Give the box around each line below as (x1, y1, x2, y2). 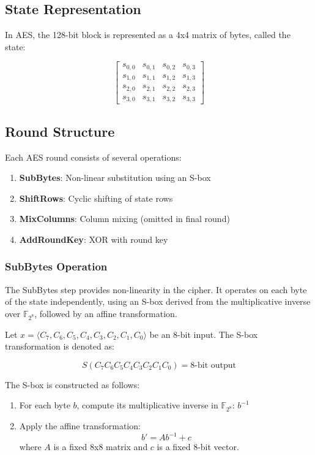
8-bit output (190, 361, 237, 370)
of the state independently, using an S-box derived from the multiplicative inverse (5, 295, 311, 308)
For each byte (19, 399, 70, 411)
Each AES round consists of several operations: (5, 150, 182, 163)
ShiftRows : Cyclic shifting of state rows (19, 191, 173, 204)
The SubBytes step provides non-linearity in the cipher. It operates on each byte (5, 283, 307, 296)
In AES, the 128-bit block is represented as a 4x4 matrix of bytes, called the (5, 28, 291, 41)
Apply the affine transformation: (19, 419, 141, 432)
